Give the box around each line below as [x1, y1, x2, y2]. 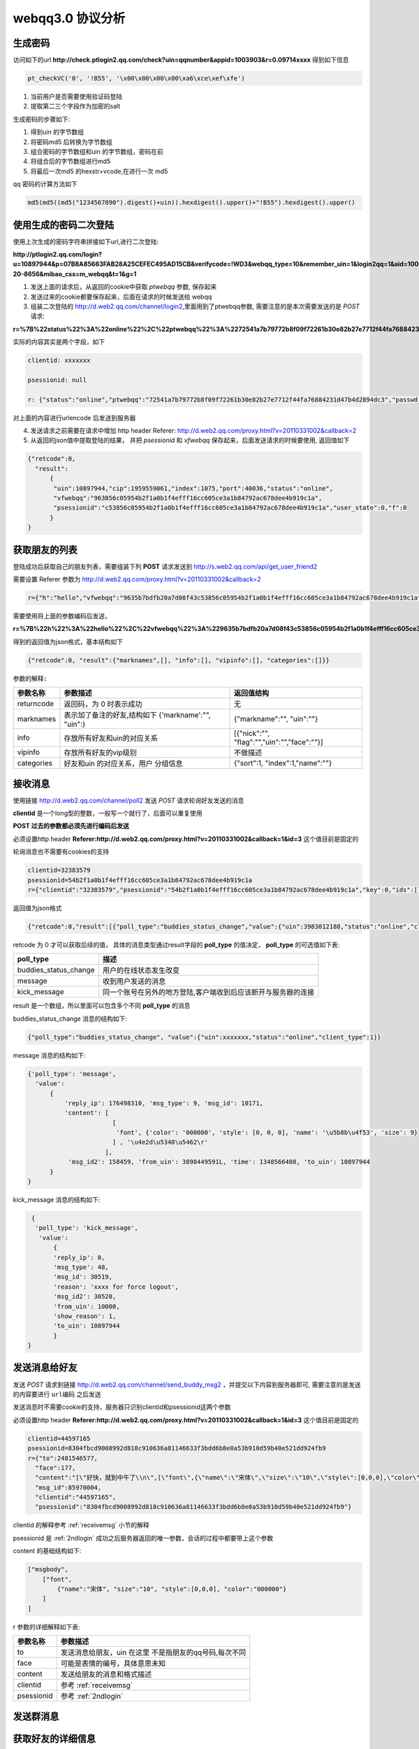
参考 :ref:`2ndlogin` [60, 1692, 124, 1701]
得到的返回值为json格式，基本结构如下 [13, 637, 124, 646]
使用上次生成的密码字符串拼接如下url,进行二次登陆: [13, 237, 159, 246]
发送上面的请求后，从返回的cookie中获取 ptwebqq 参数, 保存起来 [30, 283, 217, 291]
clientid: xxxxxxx [27, 357, 91, 364]
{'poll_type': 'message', [27, 1070, 117, 1077]
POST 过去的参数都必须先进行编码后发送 [13, 822, 129, 830]
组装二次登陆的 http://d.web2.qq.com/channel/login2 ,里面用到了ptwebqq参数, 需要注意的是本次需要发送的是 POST [30, 302, 360, 311]
